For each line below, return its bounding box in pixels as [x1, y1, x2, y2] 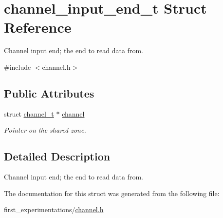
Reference [4, 17, 72, 37]
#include [4, 61, 31, 72]
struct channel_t [4, 108, 54, 119]
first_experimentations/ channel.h [4, 204, 104, 215]
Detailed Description [4, 149, 111, 164]
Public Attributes [4, 85, 94, 100]
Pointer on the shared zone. [4, 125, 86, 135]
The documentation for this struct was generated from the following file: [4, 188, 220, 198]
